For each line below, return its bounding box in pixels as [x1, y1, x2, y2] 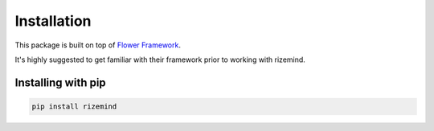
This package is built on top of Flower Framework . [14, 40, 181, 50]
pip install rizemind [31, 101, 117, 111]
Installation [14, 12, 92, 30]
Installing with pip [14, 76, 106, 89]
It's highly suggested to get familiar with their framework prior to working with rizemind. [14, 55, 305, 64]
